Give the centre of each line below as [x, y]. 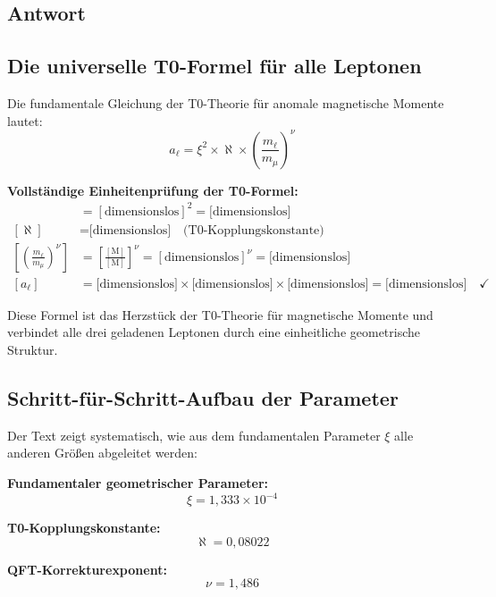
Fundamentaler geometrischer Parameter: [138, 483]
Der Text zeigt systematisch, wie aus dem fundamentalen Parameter [194, 435]
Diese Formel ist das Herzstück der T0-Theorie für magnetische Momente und [220, 314]
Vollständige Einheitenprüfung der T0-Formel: [153, 190]
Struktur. [33, 350]
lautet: [25, 120]
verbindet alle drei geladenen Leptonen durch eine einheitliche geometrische [214, 332]
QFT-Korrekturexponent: [87, 569]
